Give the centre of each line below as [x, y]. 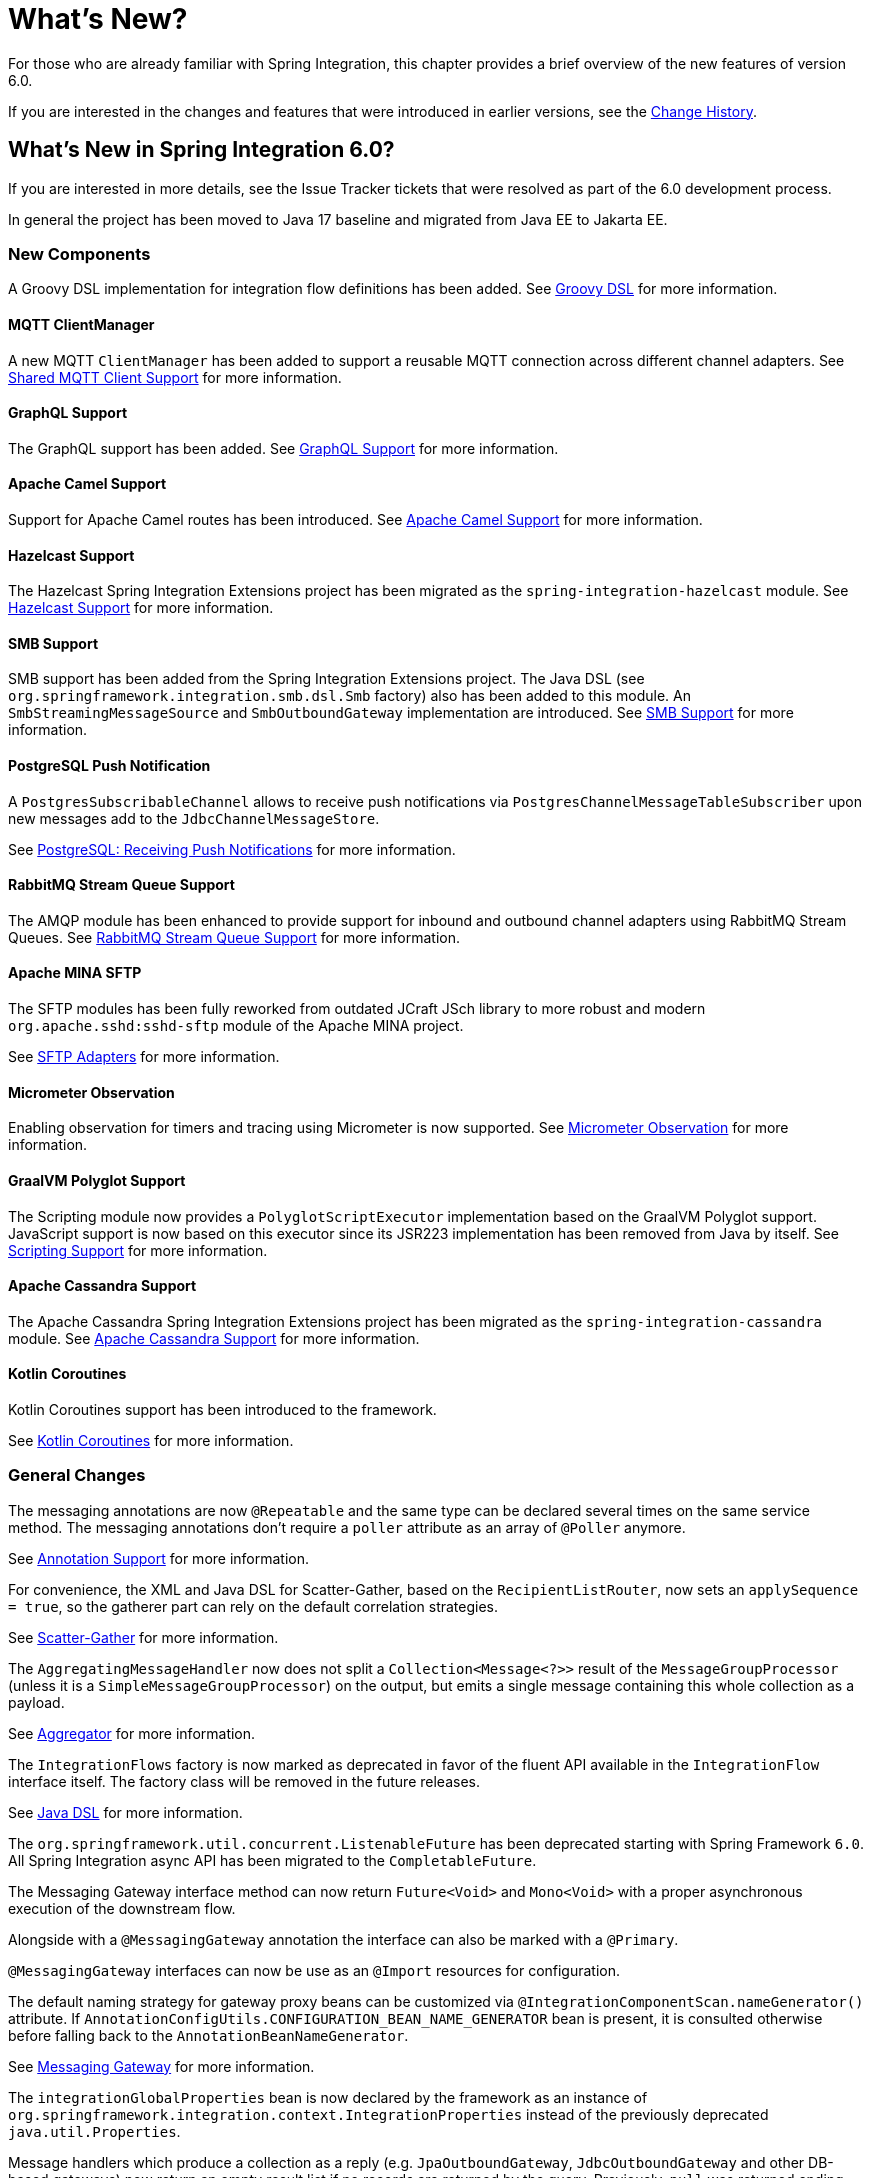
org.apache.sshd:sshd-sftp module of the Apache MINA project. [236, 1026]
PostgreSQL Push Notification [109, 766]
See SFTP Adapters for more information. [144, 1057]
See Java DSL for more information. [125, 1812]
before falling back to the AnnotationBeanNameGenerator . [208, 2035]
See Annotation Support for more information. [159, 1558]
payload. [36, 1702]
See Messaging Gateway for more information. [161, 2066]
